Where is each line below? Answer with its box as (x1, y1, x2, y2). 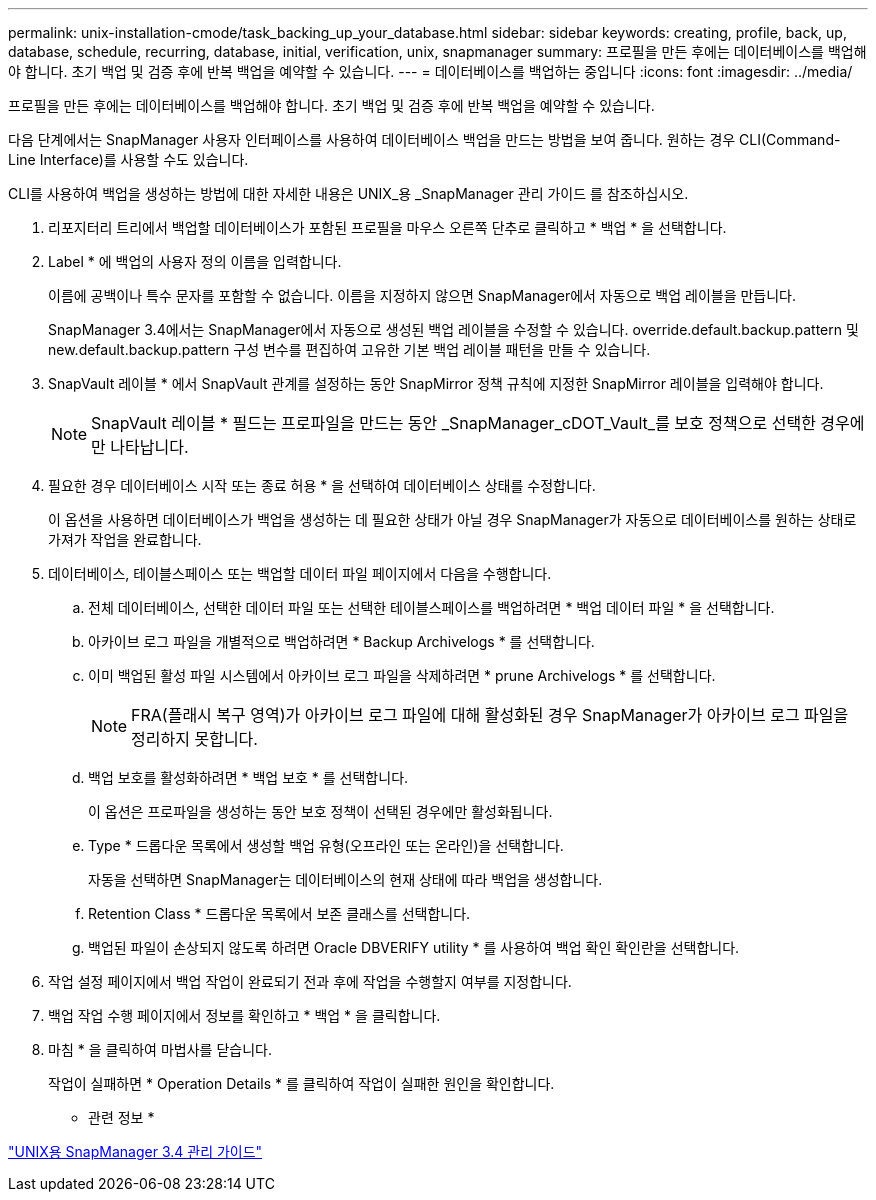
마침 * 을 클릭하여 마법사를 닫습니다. (48, 1041, 272, 1058)
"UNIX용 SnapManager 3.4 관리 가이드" (8, 1143, 263, 1160)
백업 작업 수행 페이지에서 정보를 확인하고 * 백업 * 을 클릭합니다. (48, 1007, 441, 1024)
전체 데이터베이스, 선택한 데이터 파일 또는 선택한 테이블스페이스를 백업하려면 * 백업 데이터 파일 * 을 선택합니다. (88, 599, 775, 616)
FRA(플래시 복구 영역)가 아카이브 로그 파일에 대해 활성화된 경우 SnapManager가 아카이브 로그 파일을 (131, 705, 849, 725)
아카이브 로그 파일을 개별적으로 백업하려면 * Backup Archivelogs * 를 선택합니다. (88, 633, 595, 650)
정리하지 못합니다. (131, 729, 258, 749)
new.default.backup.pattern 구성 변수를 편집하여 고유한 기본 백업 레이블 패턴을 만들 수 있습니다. (48, 341, 651, 358)
